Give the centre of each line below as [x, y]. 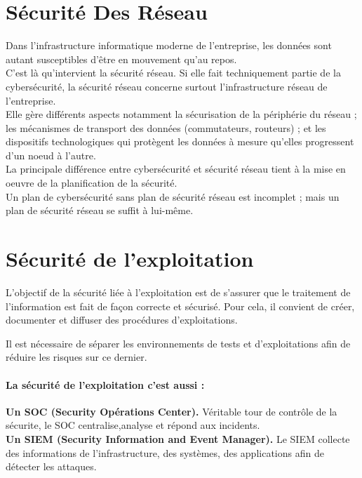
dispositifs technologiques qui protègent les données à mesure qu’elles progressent [180, 141]
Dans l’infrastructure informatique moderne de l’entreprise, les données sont [169, 45]
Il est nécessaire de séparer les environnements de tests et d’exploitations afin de [178, 343]
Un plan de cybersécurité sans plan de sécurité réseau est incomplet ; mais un [173, 196]
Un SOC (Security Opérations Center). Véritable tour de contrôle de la [172, 411]
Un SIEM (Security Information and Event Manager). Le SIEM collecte [178, 438]
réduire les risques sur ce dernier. [76, 357]
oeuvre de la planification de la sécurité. [92, 183]
